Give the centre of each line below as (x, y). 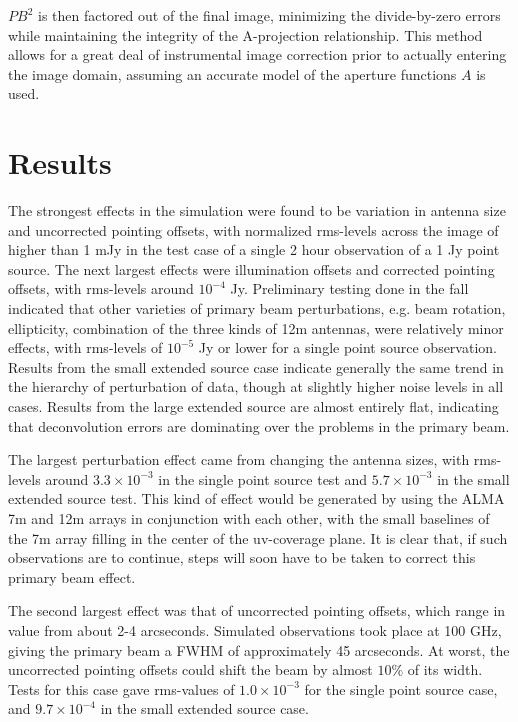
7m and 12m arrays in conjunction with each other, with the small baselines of (249, 518)
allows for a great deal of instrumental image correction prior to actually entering (257, 54)
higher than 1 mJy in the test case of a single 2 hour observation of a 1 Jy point (254, 249)
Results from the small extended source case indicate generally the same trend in (256, 366)
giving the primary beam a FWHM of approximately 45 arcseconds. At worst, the (259, 649)
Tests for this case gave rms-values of (121, 688)
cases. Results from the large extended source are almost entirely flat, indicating (253, 406)
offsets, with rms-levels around (101, 288)
